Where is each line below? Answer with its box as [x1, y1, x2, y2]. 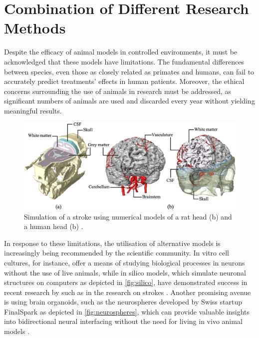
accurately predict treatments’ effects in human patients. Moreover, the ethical [4, 76, 245, 86]
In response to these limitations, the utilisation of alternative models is [4, 237, 221, 248]
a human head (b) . [24, 221, 83, 231]
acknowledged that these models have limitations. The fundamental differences [4, 56, 244, 66]
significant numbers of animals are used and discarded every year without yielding [4, 95, 255, 106]
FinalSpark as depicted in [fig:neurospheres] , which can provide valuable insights [4, 306, 250, 316]
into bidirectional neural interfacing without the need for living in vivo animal [4, 316, 243, 326]
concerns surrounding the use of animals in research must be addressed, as [4, 85, 232, 96]
